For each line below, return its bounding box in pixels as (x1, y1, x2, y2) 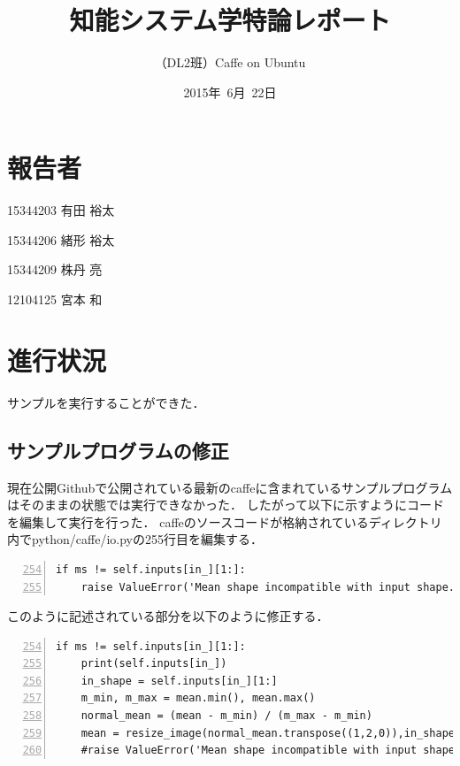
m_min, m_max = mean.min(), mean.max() (80, 692, 316, 705)
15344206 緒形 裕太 (7, 230, 115, 249)
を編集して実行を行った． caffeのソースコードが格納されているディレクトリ (7, 512, 442, 531)
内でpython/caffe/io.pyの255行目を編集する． (7, 530, 263, 548)
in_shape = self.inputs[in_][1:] (80, 674, 278, 687)
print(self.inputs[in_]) (80, 657, 227, 670)
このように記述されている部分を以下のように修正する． (7, 607, 329, 625)
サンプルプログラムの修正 (7, 436, 229, 463)
